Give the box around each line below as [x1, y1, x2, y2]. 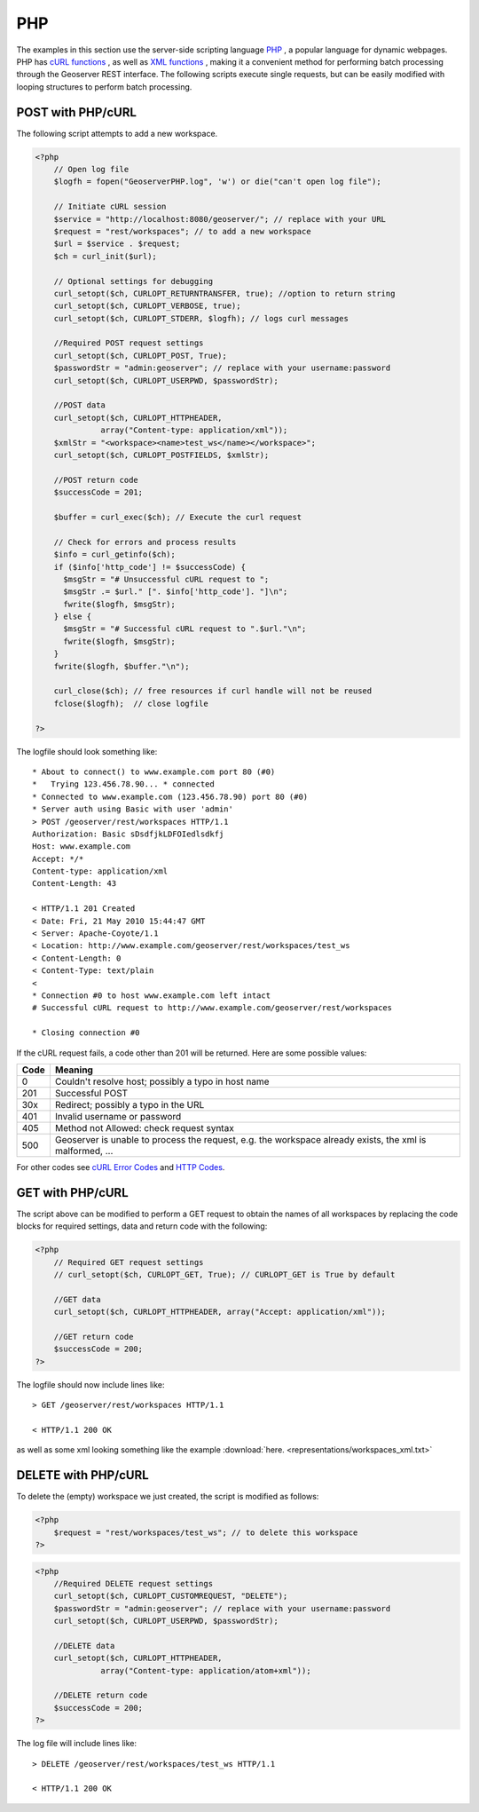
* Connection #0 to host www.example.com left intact [32, 990, 271, 1001]
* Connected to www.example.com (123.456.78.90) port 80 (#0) [32, 791, 309, 802]
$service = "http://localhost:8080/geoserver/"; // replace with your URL [53, 214, 386, 224]
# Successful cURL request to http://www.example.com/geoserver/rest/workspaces [32, 1003, 393, 1013]
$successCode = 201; [53, 487, 144, 497]
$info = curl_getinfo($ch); [53, 550, 177, 559]
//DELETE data [53, 1641, 115, 1650]
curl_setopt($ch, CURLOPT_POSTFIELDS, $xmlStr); [53, 449, 270, 460]
